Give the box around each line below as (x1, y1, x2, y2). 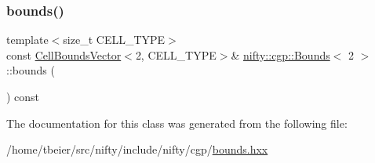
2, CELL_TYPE (135, 46, 217, 63)
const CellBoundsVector (6, 46, 122, 63)
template (6, 31, 49, 48)
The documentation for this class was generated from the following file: (6, 114, 348, 131)
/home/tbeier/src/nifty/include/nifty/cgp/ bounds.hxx (6, 141, 268, 158)
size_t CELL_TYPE (63, 31, 166, 48)
